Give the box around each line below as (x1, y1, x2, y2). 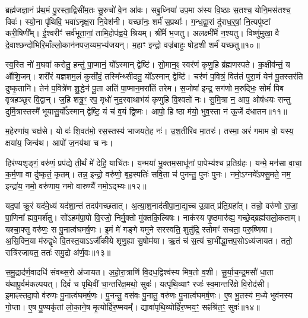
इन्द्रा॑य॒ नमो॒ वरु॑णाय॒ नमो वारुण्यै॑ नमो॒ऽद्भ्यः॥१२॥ (5, 179, 147, 192)
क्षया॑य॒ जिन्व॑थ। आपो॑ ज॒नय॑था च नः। (5, 136, 113, 148)
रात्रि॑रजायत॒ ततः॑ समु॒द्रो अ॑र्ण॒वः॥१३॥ (5, 246, 111, 258)
